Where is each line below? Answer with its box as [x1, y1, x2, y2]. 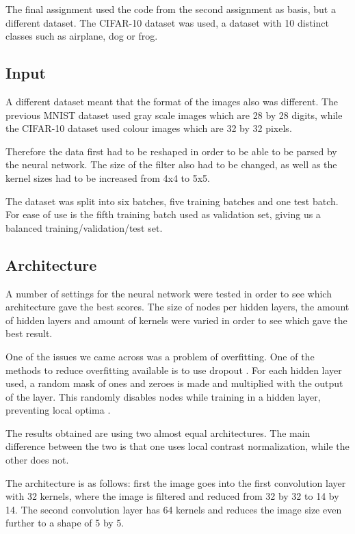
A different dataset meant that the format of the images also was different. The [5, 94, 339, 108]
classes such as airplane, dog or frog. [5, 29, 158, 43]
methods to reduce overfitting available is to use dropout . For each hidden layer [5, 362, 342, 377]
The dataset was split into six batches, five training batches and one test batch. [5, 193, 339, 208]
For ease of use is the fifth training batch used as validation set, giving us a [5, 207, 321, 222]
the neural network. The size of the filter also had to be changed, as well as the [5, 157, 337, 172]
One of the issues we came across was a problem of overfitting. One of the [5, 349, 315, 363]
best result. [5, 326, 53, 341]
